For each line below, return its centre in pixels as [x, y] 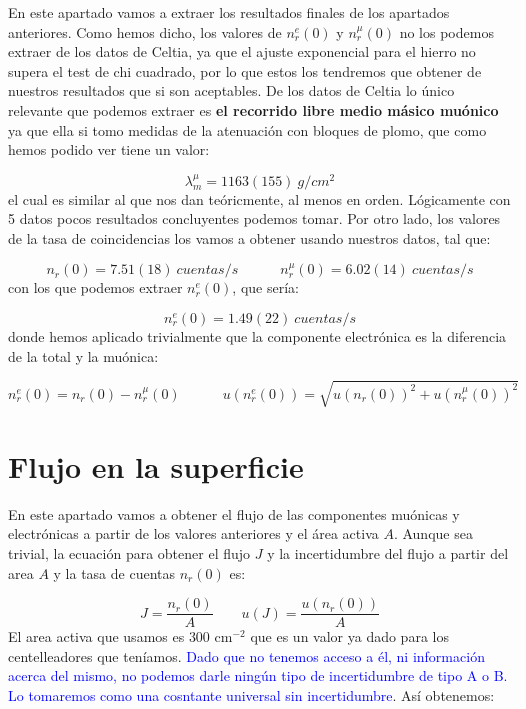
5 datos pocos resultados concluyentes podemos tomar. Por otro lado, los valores [254, 218]
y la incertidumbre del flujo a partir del [388, 553]
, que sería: [265, 287]
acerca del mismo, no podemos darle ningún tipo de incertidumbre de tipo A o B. [258, 675]
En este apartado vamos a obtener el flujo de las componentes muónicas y [234, 513]
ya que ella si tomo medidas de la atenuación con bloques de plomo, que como [247, 129]
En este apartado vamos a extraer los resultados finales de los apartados [229, 12]
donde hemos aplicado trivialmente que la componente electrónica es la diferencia [257, 335]
